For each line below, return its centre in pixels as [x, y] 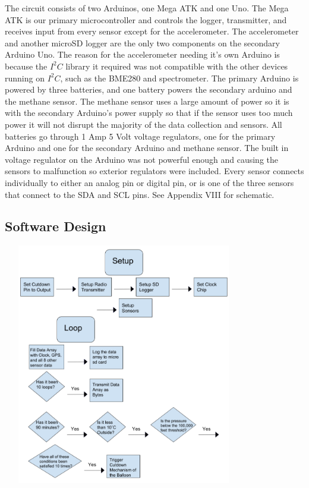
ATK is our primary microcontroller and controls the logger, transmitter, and [146, 19]
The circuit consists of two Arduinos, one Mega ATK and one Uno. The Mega [147, 8]
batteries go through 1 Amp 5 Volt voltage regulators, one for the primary [140, 136]
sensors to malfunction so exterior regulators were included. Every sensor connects [154, 171]
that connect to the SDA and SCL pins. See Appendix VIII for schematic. [140, 194]
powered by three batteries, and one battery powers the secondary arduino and [149, 89]
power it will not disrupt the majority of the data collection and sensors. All [144, 124]
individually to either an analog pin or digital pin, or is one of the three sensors [149, 182]
